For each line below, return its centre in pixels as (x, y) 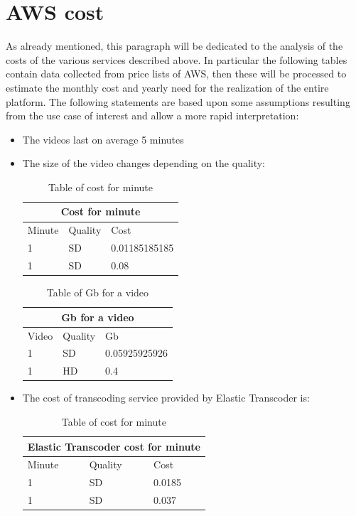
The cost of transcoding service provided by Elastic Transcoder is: (166, 398)
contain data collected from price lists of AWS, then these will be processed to (176, 74)
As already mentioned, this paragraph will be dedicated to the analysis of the (174, 46)
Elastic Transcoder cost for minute (114, 446)
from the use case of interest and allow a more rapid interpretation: (152, 115)
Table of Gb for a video (98, 292)
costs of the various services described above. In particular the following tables (177, 59)
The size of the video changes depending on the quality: (144, 163)
